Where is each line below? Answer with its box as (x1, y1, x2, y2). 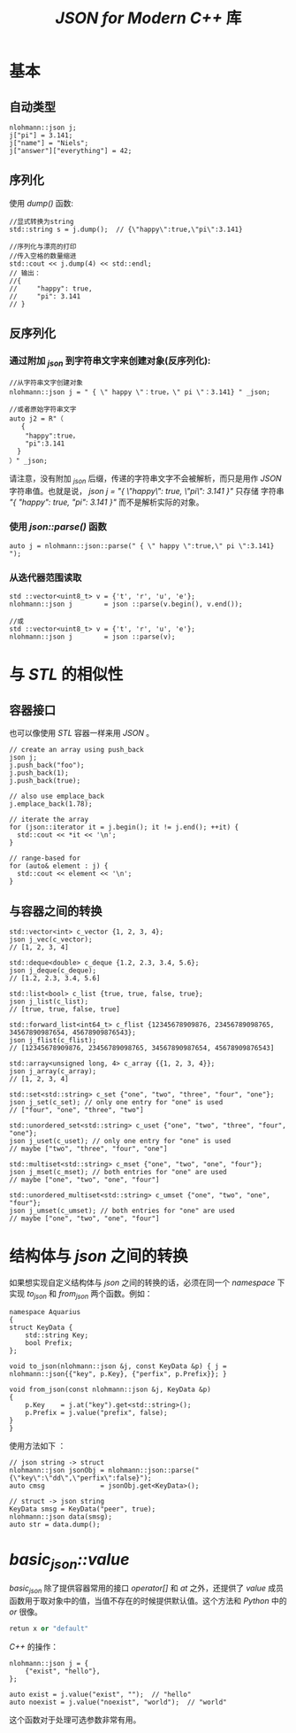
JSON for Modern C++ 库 (55, 8, 242, 28)
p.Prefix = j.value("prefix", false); (25, 1408, 168, 1417)
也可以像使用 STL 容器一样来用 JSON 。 (9, 728, 155, 739)
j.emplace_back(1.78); (9, 800, 93, 808)
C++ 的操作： (9, 1641, 59, 1652)
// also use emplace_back (9, 792, 104, 801)
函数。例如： (105, 1288, 153, 1298)
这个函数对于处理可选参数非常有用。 (9, 1714, 141, 1725)
